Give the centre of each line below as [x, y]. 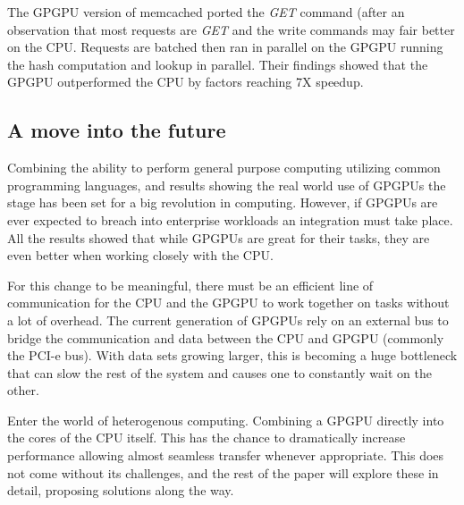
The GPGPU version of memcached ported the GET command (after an [206, 12]
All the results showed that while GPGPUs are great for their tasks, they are [219, 237]
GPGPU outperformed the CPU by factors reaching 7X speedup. [186, 82]
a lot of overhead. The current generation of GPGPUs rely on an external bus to [228, 320]
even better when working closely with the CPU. [140, 255]
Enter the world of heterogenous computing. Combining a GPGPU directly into [226, 420]
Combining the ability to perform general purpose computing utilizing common [224, 168]
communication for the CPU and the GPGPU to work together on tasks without [228, 303]
